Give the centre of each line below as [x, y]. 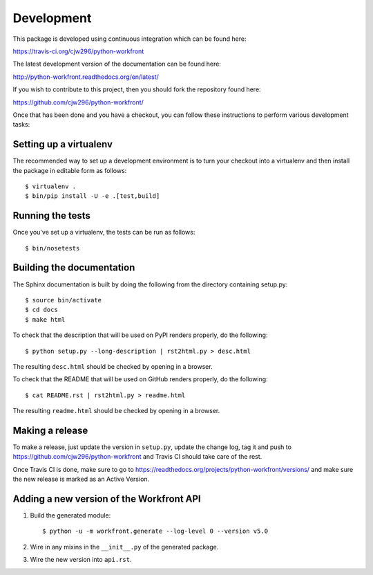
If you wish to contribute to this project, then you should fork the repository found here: [137, 89]
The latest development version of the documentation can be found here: [117, 64]
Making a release [50, 430]
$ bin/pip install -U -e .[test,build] [93, 196]
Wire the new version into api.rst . [81, 560]
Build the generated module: [70, 515]
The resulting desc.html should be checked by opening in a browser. [113, 366]
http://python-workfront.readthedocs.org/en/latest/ [86, 77]
